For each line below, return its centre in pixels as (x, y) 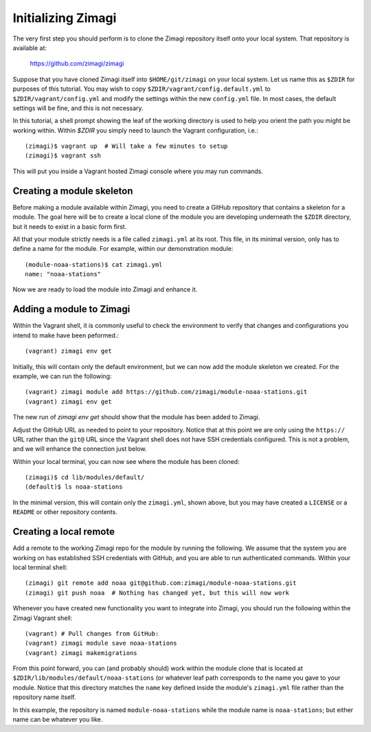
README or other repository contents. (65, 512)
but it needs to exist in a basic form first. (70, 226)
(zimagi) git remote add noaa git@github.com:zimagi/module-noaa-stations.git (161, 583)
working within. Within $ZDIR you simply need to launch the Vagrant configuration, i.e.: (136, 130)
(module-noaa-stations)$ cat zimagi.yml (94, 264)
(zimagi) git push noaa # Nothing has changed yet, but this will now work (157, 592)
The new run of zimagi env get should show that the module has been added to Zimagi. (136, 417)
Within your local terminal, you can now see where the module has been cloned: (126, 461)
